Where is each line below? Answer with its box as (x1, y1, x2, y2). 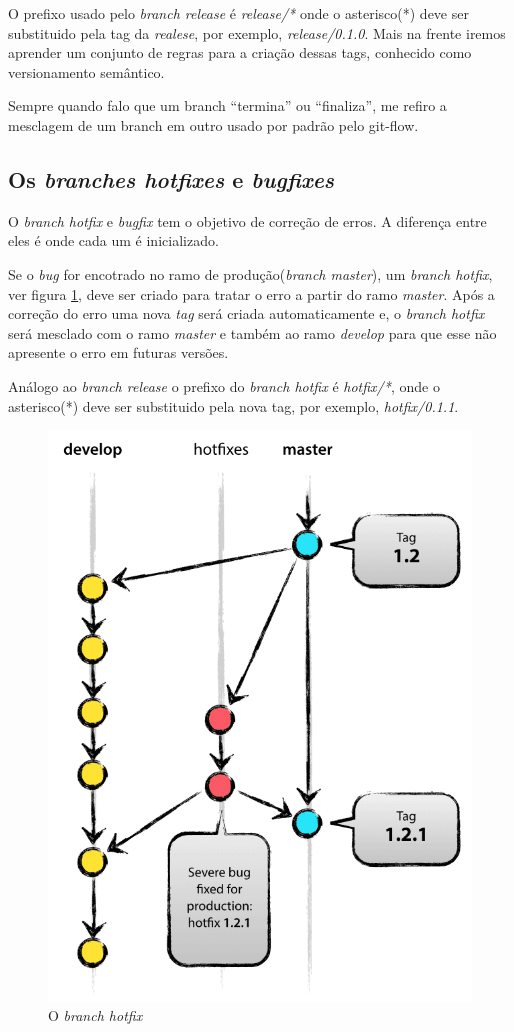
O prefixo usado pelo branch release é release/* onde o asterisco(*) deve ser (8, 3, 469, 23)
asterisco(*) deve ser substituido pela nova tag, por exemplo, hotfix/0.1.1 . (8, 395, 459, 416)
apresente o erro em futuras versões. (8, 342, 229, 363)
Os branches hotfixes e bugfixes (8, 163, 335, 194)
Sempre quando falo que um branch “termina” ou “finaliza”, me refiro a (8, 95, 447, 116)
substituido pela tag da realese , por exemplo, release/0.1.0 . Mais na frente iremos (8, 22, 506, 43)
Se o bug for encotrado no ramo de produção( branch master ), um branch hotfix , (8, 263, 493, 284)
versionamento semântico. (8, 61, 165, 82)
